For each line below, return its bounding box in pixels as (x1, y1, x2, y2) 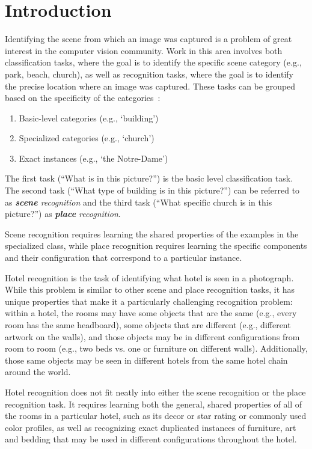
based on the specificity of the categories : (5, 91, 161, 104)
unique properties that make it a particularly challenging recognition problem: (5, 295, 293, 307)
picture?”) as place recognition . (5, 207, 121, 220)
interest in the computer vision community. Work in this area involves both (5, 44, 283, 57)
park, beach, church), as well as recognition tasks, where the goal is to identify (5, 67, 294, 80)
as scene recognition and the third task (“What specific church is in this (5, 195, 272, 208)
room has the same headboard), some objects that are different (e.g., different (5, 319, 291, 331)
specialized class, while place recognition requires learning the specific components (5, 239, 307, 252)
